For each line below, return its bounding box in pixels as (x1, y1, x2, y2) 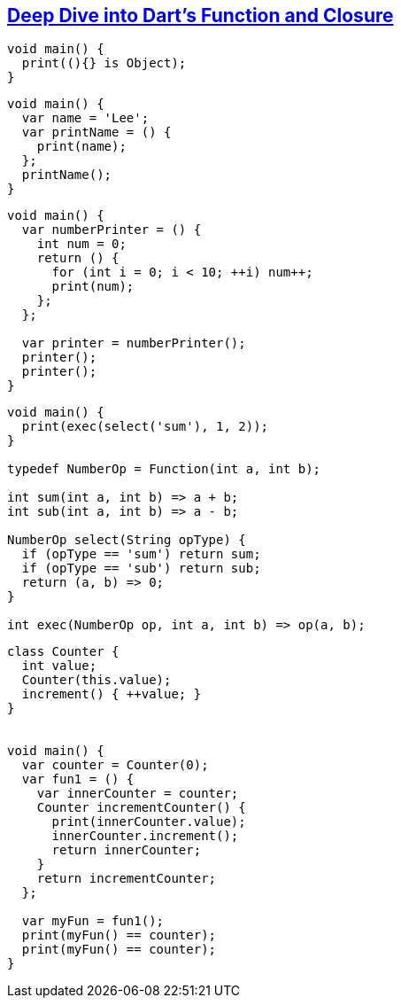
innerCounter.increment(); (51, 829, 239, 844)
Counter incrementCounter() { (36, 800, 246, 815)
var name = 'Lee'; (21, 111, 150, 126)
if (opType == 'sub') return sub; (21, 561, 261, 576)
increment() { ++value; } (21, 687, 202, 702)
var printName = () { (21, 125, 172, 140)
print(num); (51, 279, 135, 294)
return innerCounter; (51, 843, 202, 858)
